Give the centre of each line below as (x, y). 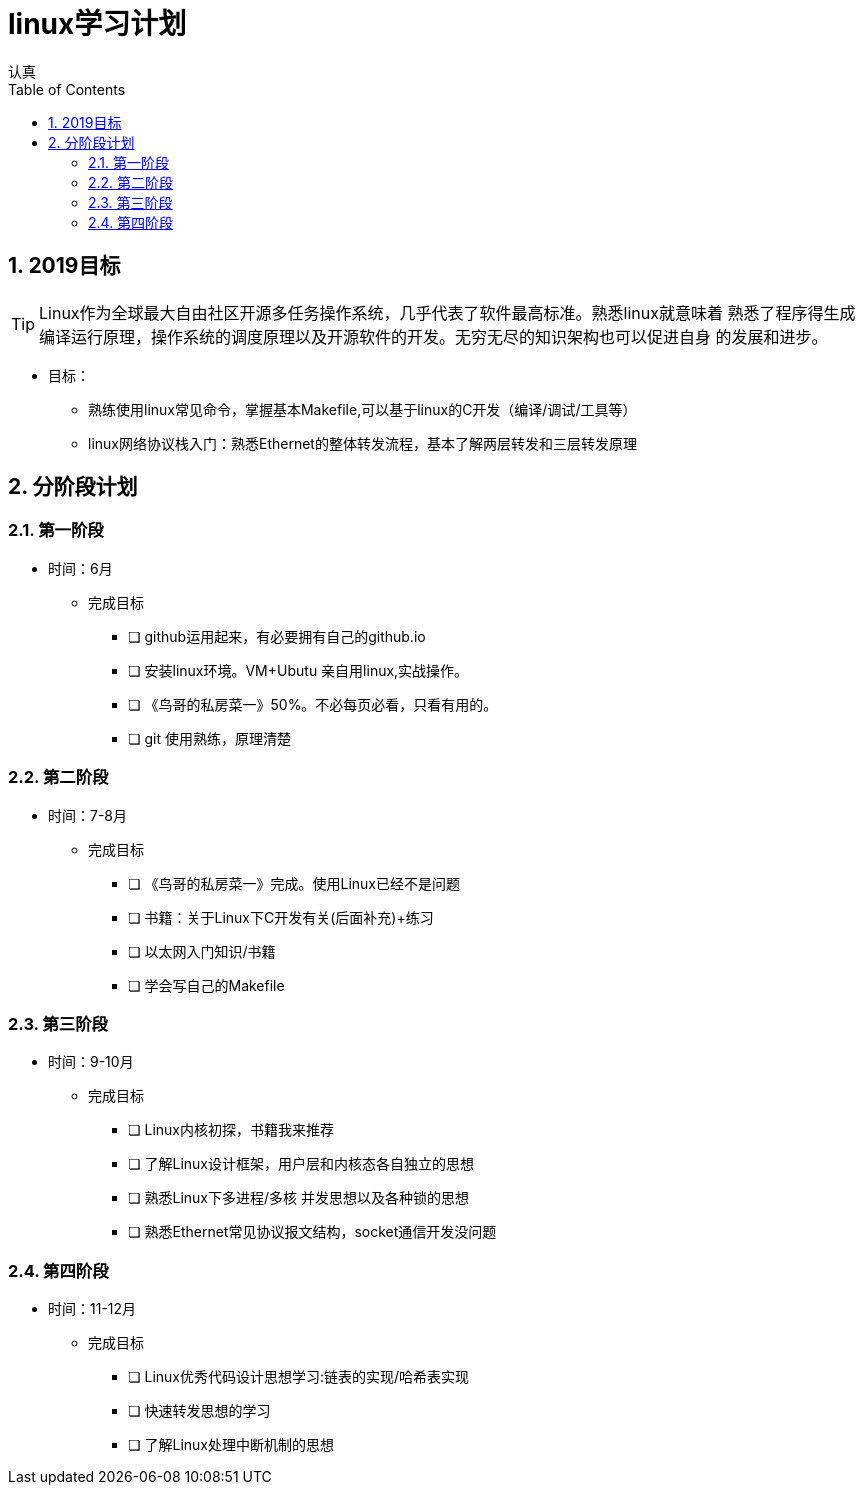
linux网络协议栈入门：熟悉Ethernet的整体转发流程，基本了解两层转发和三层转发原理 (362, 443)
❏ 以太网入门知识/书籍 (202, 951)
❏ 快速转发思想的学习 (199, 1411)
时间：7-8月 (88, 815)
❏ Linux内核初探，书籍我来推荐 (231, 1130)
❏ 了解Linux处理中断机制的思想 (231, 1445)
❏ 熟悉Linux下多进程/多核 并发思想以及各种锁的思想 (298, 1198)
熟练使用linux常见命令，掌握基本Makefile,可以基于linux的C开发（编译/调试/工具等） (362, 409)
